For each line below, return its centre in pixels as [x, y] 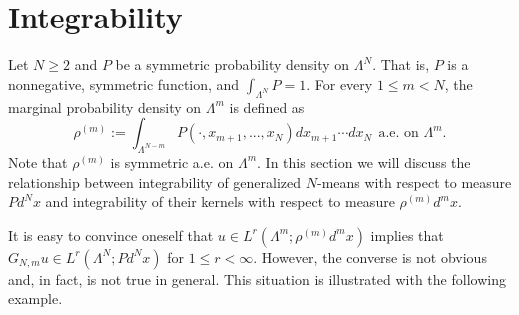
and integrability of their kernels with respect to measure [220, 201]
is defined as [267, 106]
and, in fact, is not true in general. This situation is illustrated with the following [257, 278]
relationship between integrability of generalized [155, 181]
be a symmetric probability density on [232, 64]
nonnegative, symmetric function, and [124, 83]
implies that [407, 234]
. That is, [401, 64]
